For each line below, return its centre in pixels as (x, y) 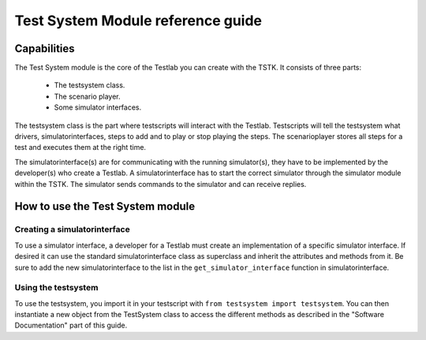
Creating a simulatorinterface (72, 230)
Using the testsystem (56, 288)
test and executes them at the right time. (80, 148)
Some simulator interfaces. (98, 107)
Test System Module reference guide (138, 21)
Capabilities (45, 49)
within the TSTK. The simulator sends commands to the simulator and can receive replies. (161, 184)
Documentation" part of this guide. (71, 325)
